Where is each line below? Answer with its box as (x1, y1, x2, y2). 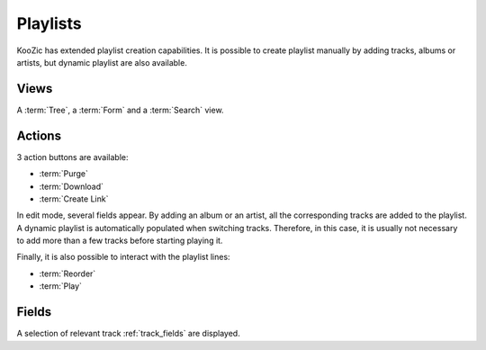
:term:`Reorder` (39, 268, 96, 279)
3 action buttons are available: (16, 151, 130, 162)
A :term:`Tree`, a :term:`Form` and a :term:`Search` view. (16, 104, 224, 115)
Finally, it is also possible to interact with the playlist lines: (16, 252, 230, 263)
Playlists (16, 13, 83, 33)
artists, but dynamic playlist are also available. (16, 57, 188, 67)
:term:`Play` (39, 281, 83, 292)
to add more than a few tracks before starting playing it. (16, 235, 223, 247)
